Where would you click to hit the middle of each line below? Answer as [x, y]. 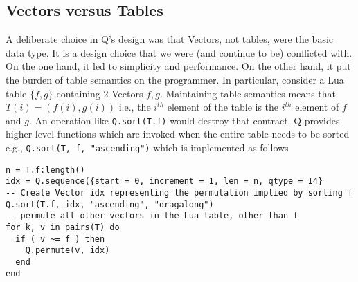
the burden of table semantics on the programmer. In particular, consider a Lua [175, 79]
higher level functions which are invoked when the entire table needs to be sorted [178, 134]
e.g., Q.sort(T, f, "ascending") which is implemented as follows [147, 148]
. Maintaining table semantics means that [248, 93]
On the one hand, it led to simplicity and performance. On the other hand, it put [178, 66]
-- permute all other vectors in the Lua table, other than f [152, 216]
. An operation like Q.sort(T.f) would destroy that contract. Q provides [184, 120]
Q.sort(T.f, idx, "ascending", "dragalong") [110, 204]
